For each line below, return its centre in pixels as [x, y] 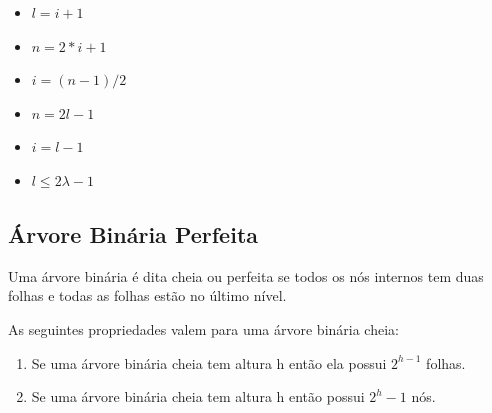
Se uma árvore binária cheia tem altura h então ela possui [209, 362]
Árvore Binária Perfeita [133, 233]
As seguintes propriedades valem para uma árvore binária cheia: [203, 328]
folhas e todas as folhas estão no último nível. [147, 295]
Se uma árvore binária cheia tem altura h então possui [198, 396]
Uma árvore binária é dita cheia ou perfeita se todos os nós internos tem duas [246, 275]
